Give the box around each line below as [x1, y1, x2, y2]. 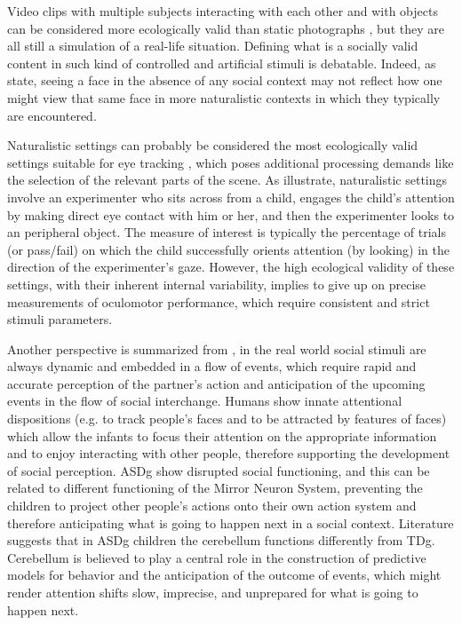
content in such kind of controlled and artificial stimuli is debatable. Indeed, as [7, 53, 436, 72]
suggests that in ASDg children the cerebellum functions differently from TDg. [7, 531, 435, 550]
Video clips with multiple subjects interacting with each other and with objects [7, 2, 438, 20]
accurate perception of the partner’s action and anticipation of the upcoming [7, 374, 426, 392]
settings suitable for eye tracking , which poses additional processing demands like [7, 153, 454, 171]
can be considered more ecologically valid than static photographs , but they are [7, 19, 444, 37]
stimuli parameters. [7, 310, 113, 328]
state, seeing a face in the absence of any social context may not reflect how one [7, 71, 442, 90]
